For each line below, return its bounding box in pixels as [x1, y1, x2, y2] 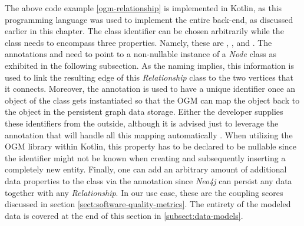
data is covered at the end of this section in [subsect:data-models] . [5, 209, 243, 221]
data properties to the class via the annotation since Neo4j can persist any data [5, 174, 292, 187]
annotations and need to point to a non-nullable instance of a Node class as [5, 48, 276, 60]
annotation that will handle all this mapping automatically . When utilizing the [5, 128, 293, 141]
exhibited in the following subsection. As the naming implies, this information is [5, 59, 294, 71]
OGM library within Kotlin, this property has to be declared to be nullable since [5, 140, 296, 152]
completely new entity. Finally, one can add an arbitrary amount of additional [5, 163, 287, 175]
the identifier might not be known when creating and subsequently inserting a [5, 151, 286, 164]
